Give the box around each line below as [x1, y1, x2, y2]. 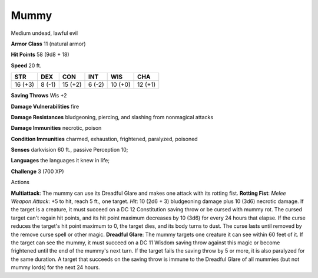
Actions [11, 179, 29, 186]
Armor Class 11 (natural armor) [11, 40, 86, 47]
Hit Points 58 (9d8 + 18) [11, 51, 70, 58]
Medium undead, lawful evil [11, 30, 78, 37]
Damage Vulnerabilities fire [11, 103, 79, 110]
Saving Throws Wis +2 [11, 92, 67, 99]
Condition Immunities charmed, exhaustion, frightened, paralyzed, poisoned [11, 135, 198, 142]
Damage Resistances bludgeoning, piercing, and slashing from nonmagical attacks [11, 113, 214, 120]
